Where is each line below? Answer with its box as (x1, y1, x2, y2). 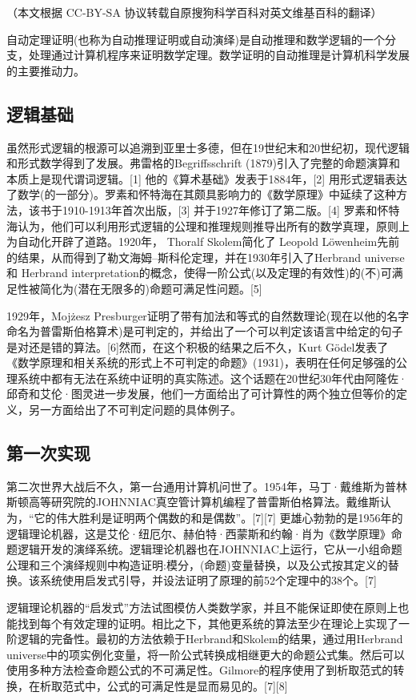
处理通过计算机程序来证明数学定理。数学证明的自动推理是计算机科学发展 (28, 46, 410, 63)
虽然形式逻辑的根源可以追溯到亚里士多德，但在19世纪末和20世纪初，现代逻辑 (6, 139, 410, 155)
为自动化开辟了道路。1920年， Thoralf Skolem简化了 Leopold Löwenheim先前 (6, 233, 400, 250)
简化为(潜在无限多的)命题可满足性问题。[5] (39, 280, 262, 296)
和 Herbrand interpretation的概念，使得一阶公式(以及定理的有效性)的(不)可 (6, 264, 392, 281)
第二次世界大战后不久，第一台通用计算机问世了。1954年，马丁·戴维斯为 (6, 477, 385, 494)
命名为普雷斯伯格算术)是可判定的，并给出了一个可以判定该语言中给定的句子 (6, 323, 403, 340)
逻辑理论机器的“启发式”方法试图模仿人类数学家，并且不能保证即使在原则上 (6, 599, 398, 616)
